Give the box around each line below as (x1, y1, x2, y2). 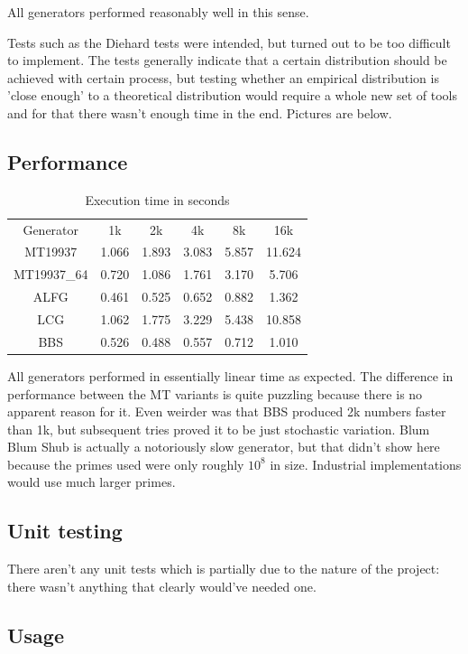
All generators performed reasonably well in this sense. (7, 3, 309, 21)
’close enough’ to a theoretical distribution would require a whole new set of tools (7, 86, 458, 105)
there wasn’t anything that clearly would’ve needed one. (7, 576, 317, 595)
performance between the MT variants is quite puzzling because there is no (7, 384, 423, 403)
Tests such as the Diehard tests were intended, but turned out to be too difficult (7, 33, 451, 51)
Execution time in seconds (85, 190, 230, 209)
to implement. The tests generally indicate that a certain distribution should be (7, 51, 447, 70)
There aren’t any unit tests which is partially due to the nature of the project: (7, 559, 440, 578)
